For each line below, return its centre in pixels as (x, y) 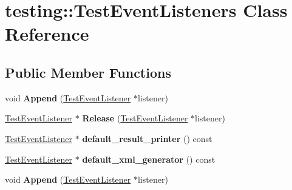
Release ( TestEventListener (135, 118)
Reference (47, 34)
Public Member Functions (88, 72)
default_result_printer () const (147, 138)
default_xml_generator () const (149, 159)
